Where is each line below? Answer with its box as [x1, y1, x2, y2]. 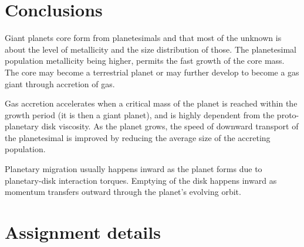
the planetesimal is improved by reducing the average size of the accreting [5, 131, 271, 143]
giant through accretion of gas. [5, 77, 115, 90]
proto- [276, 108, 299, 121]
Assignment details [5, 220, 161, 244]
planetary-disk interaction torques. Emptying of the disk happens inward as [5, 174, 277, 186]
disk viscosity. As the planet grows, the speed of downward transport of [41, 120, 299, 132]
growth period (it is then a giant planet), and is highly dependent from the [5, 108, 275, 121]
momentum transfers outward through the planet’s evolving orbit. [5, 186, 241, 198]
